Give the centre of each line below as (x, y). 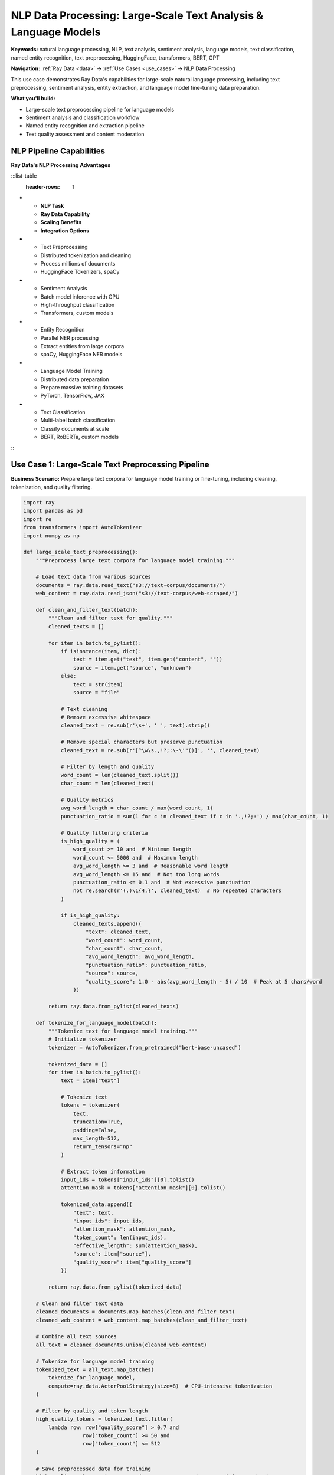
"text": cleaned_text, (119, 932)
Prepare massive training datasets (82, 387)
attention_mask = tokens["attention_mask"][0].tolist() (143, 1188)
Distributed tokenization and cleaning (86, 255)
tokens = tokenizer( (90, 1105)
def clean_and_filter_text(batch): (87, 610)
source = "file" (96, 692)
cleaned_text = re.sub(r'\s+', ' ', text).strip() (135, 725)
